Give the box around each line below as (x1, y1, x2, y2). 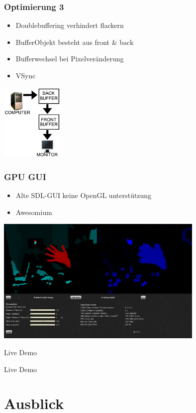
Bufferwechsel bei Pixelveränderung (15, 53, 124, 64)
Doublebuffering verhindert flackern (15, 20, 124, 30)
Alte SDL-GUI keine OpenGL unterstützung (15, 190, 152, 200)
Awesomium (15, 206, 52, 217)
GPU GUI (4, 170, 46, 183)
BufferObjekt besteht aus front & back (15, 36, 134, 47)
